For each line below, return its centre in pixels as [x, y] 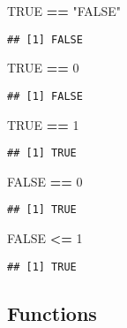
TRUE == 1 [43, 124]
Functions [52, 313]
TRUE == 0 [43, 68]
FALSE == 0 [45, 181]
